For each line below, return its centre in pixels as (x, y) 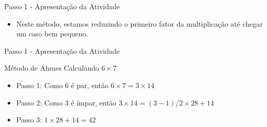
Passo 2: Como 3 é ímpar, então (66, 102)
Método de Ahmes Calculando (52, 68)
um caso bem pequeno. (52, 34)
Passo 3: (29, 120)
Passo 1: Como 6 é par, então (62, 85)
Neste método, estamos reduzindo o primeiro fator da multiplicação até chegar (139, 23)
